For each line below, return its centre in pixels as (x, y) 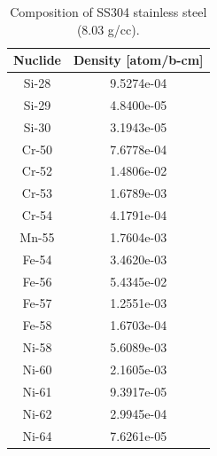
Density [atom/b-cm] (138, 60)
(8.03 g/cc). (108, 29)
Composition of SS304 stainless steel (108, 12)
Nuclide (37, 60)
